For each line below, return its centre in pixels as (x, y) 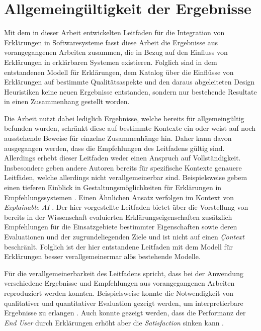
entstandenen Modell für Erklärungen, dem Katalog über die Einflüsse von (119, 72)
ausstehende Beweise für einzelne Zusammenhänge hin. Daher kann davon (118, 138)
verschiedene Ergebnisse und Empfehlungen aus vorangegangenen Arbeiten (119, 283)
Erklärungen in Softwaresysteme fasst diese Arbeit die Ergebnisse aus (111, 42)
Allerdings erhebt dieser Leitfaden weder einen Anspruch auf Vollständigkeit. (122, 158)
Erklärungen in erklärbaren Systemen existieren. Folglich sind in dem (111, 62)
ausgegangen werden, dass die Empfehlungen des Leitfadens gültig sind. (114, 148)
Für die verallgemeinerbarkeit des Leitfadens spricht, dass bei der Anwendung (124, 273)
